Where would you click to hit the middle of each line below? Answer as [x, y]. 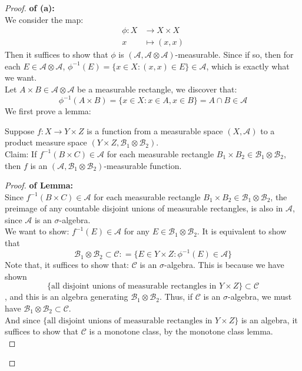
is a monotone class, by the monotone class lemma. [181, 331]
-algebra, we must [260, 297]
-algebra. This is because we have [224, 265]
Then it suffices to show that [57, 54]
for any [137, 231]
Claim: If [21, 153]
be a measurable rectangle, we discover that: [157, 89]
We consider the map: [44, 19]
